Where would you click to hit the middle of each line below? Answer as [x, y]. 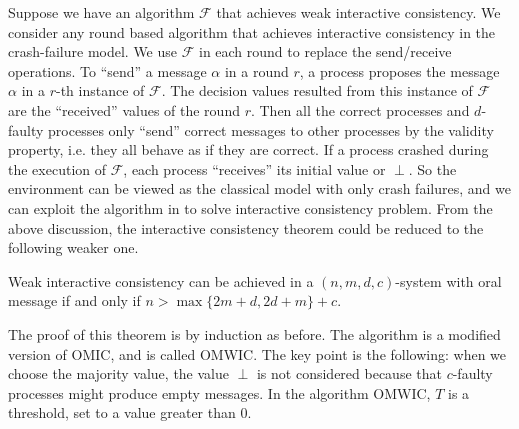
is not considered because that [349, 373]
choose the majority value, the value [118, 373]
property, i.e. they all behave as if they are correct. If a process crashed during [248, 149]
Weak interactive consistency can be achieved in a [161, 280]
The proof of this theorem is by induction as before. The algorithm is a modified [254, 333]
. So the [432, 168]
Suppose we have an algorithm [101, 12]
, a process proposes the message [399, 70]
